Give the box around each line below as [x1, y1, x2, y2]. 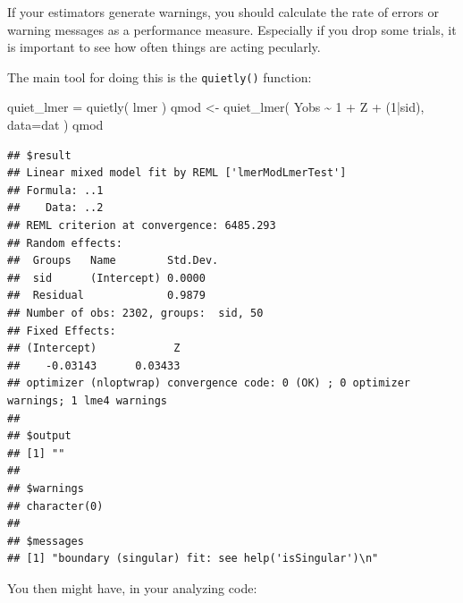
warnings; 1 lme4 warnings [7, 394, 167, 407]
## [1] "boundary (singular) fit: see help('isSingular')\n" [7, 552, 379, 565]
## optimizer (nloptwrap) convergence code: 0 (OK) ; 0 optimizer [7, 377, 411, 390]
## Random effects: [7, 236, 122, 250]
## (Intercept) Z [7, 342, 181, 355]
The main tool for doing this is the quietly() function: [7, 67, 312, 86]
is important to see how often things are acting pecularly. [7, 38, 321, 56]
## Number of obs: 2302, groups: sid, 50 [7, 306, 264, 319]
